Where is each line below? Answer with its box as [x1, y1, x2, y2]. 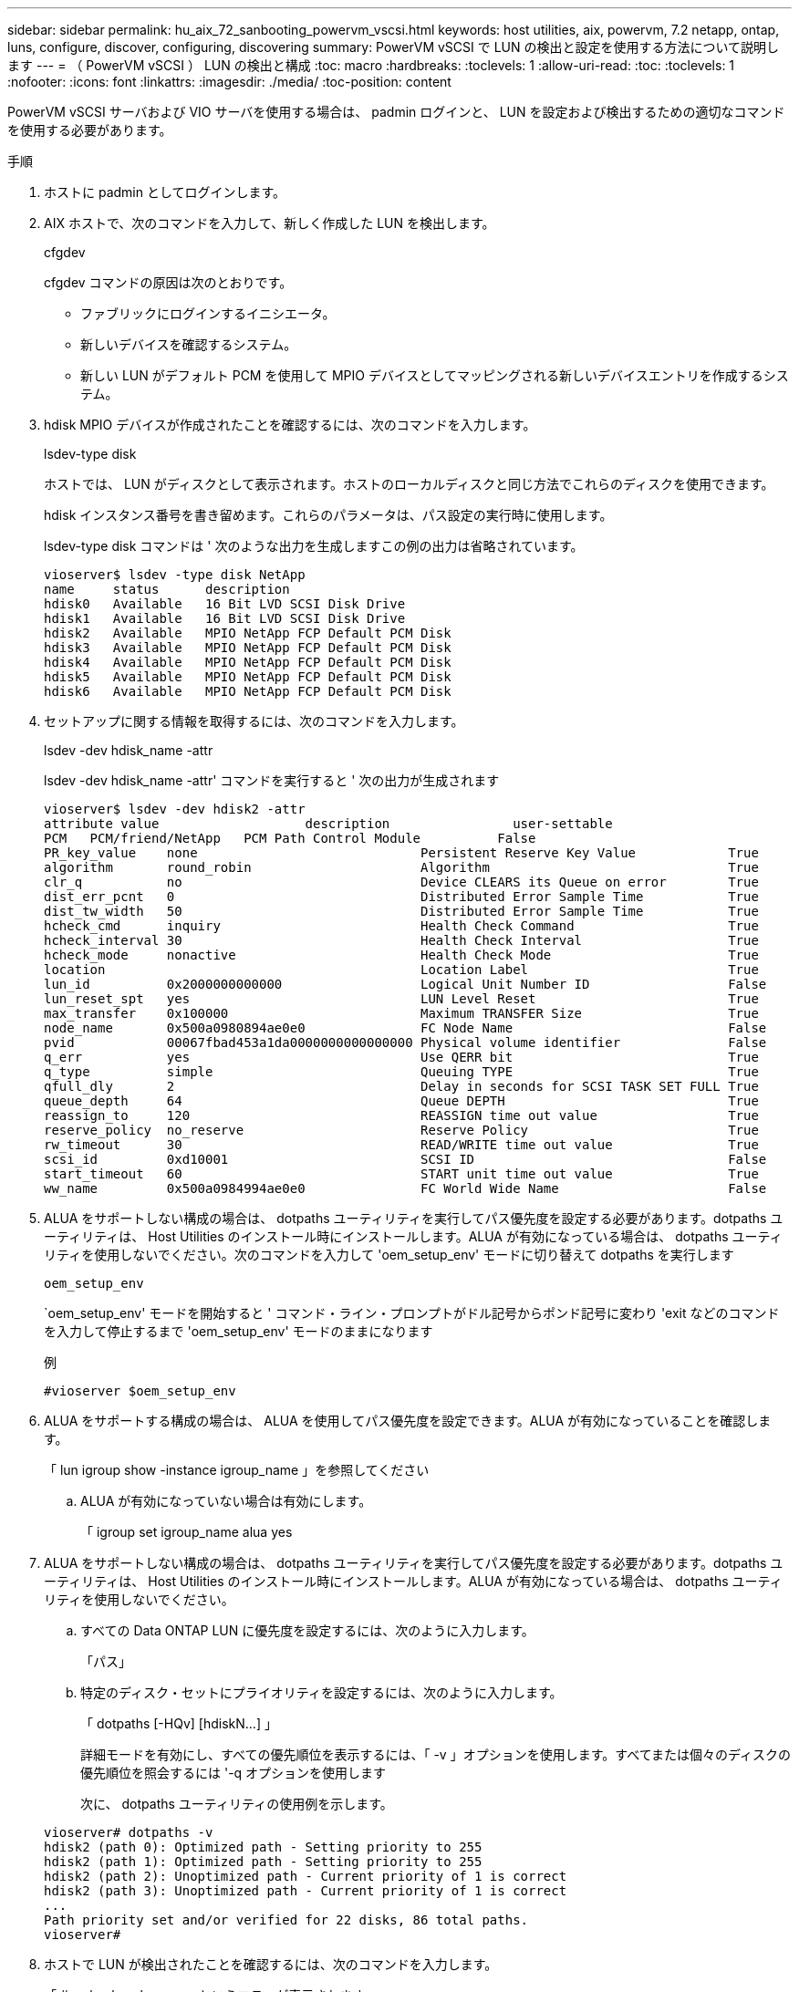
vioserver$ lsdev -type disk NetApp [44, 567, 306, 582]
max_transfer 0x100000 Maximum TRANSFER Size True [44, 1006, 759, 1021]
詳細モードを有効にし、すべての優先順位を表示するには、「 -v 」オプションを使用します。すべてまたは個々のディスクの [80, 1747, 792, 1762]
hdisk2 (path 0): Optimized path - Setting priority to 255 [44, 1840, 483, 1854]
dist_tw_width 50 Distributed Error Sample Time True [44, 904, 759, 918]
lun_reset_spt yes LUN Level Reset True [44, 991, 759, 1006]
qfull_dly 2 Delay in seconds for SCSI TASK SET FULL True [44, 1079, 759, 1094]
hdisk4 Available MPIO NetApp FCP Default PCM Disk [44, 655, 451, 669]
